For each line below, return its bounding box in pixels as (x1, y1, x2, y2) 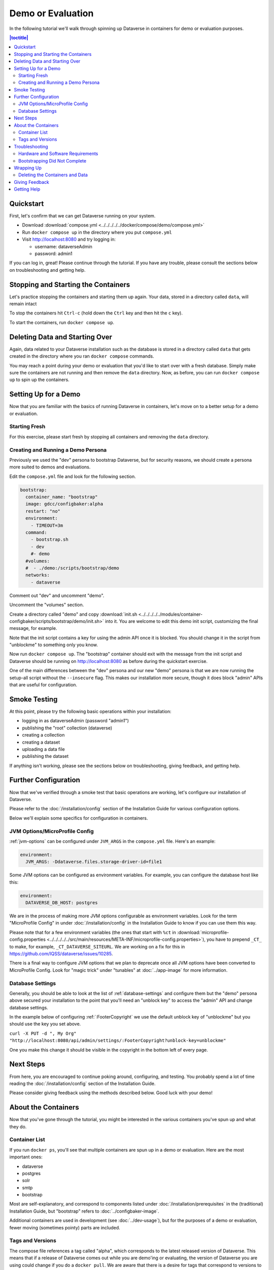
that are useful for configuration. (9, 682, 78, 688)
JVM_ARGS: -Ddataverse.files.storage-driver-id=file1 (25, 859, 162, 865)
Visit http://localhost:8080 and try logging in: (22, 236, 116, 242)
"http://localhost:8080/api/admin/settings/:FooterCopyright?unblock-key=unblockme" (9, 1038, 226, 1043)
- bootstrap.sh (30, 536, 68, 543)
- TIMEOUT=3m (30, 522, 63, 528)
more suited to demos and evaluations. (9, 464, 91, 470)
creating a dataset (22, 739, 60, 745)
